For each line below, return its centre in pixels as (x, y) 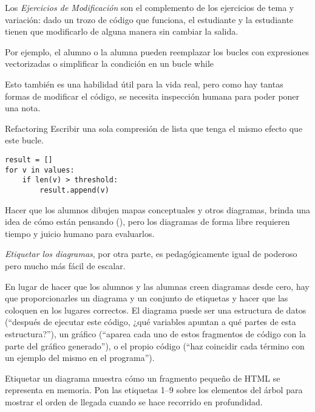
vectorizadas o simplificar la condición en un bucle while (110, 64)
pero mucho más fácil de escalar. (65, 265)
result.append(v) (74, 190)
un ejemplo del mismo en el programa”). (80, 358)
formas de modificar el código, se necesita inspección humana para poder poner (152, 96)
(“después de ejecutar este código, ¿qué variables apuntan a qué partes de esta (151, 322)
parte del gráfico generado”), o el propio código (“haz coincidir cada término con (155, 345)
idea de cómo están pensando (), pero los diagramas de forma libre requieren (147, 221)
